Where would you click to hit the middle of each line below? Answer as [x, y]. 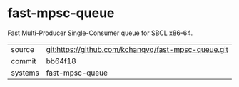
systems [25, 73]
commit [24, 61]
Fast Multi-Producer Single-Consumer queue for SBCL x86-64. [100, 33]
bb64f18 [61, 61]
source [22, 49]
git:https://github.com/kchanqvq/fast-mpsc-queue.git [137, 49]
